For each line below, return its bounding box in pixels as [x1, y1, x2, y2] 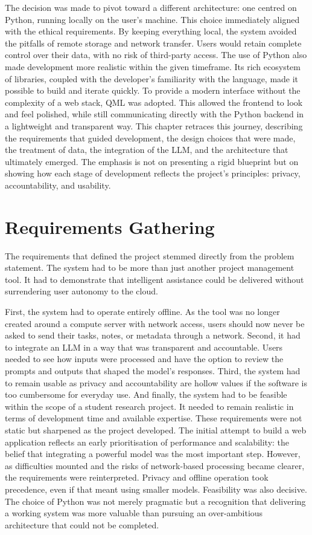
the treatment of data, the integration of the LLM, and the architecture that [5, 143, 288, 156]
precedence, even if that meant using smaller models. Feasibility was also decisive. [5, 482, 307, 495]
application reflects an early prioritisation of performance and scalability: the [5, 435, 290, 448]
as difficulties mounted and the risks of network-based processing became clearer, [5, 459, 305, 472]
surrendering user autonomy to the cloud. [5, 285, 158, 297]
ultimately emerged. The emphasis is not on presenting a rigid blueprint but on [5, 155, 299, 167]
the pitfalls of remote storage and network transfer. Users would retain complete [5, 36, 302, 49]
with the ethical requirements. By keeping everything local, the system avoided [5, 25, 297, 37]
